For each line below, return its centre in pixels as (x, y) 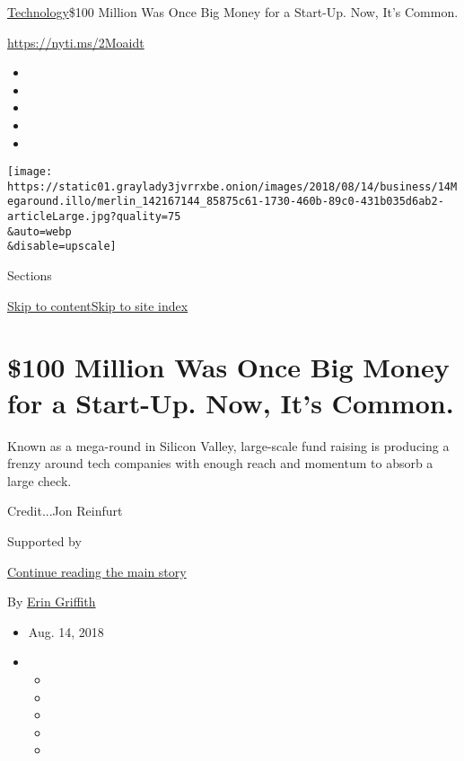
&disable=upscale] (62, 247)
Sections (30, 275)
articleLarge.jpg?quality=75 (94, 217)
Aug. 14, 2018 (66, 631)
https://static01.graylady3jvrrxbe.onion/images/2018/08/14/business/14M (232, 186)
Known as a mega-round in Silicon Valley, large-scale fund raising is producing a (228, 445)
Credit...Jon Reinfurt (65, 511)
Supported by (44, 540)
